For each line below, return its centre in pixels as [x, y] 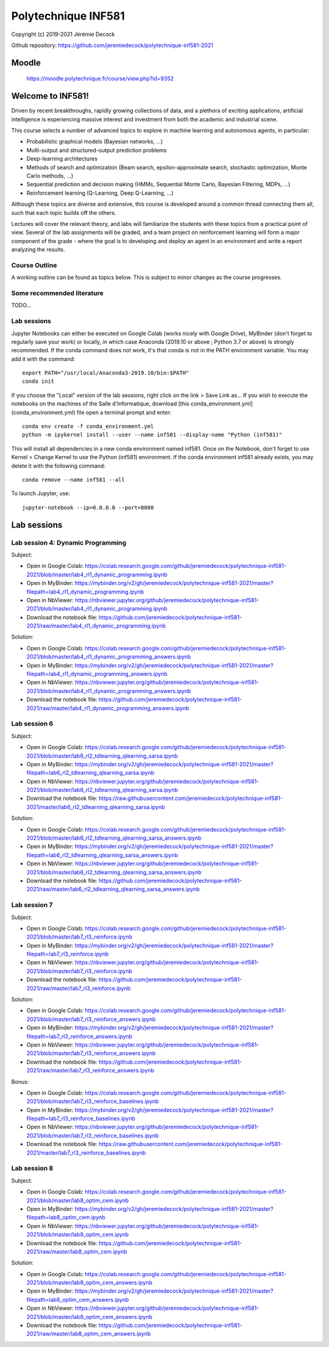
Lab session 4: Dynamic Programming [69, 542]
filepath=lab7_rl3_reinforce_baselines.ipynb [81, 1119]
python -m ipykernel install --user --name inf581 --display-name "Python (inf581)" [152, 435]
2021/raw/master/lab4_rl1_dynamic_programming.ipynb [96, 626]
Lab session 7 [32, 905]
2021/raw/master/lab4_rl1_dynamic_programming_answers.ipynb [108, 708]
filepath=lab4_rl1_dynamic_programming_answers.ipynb [97, 674]
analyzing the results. [38, 250]
